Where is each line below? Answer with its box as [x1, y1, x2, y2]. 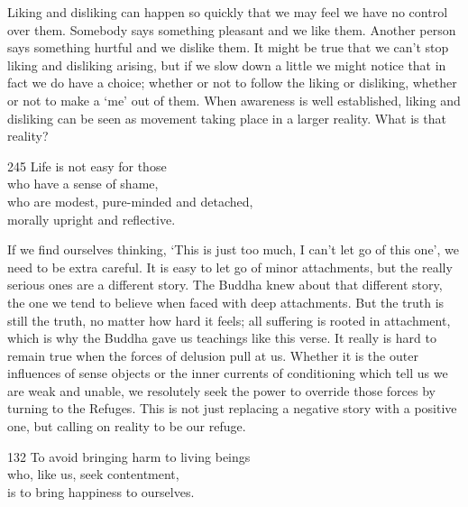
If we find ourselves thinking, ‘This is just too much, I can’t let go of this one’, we [7, 240, 459, 259]
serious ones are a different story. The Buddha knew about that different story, [7, 275, 443, 294]
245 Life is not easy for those [7, 156, 167, 175]
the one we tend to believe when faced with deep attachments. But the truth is [7, 292, 445, 311]
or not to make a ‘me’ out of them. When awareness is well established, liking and [7, 90, 461, 109]
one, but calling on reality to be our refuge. [7, 417, 246, 436]
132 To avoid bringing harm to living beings [7, 447, 251, 466]
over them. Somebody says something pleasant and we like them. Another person [7, 20, 456, 39]
